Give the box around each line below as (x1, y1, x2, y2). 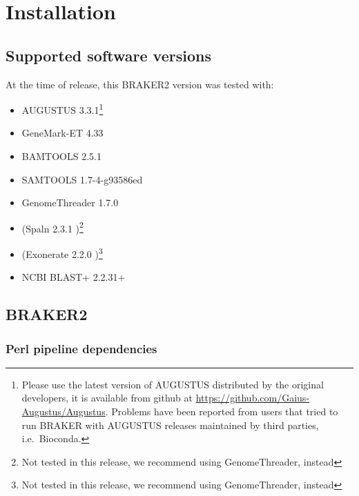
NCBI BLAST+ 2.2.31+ (21, 270, 126, 284)
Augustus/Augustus (21, 404, 106, 419)
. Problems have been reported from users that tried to (105, 404, 338, 419)
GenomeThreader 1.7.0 (21, 195, 119, 210)
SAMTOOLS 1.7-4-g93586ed (21, 172, 143, 186)
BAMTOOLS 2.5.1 (21, 149, 101, 163)
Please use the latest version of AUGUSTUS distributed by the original (21, 377, 324, 391)
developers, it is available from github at (21, 390, 193, 405)
